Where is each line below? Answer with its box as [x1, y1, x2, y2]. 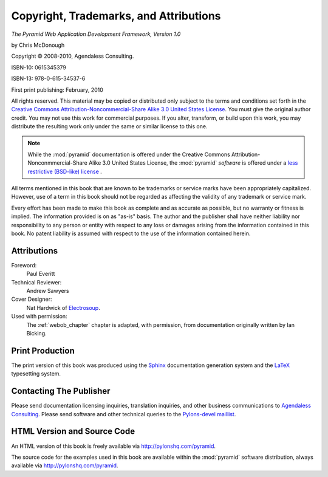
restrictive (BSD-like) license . [27, 168, 103, 175]
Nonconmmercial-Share [27, 159, 88, 166]
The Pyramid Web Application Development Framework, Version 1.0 [11, 30, 181, 38]
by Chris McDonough [11, 41, 65, 49]
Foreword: [11, 261, 37, 269]
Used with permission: [11, 313, 67, 320]
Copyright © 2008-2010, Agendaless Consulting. [11, 52, 134, 60]
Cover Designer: [11, 295, 52, 303]
